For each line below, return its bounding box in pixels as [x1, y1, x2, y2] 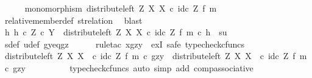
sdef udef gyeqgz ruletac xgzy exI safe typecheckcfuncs [4, 37, 245, 50]
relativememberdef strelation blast [4, 13, 143, 26]
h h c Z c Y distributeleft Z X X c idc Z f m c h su [4, 26, 227, 38]
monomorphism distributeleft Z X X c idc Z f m [24, 2, 217, 14]
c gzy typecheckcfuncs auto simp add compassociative [4, 61, 253, 74]
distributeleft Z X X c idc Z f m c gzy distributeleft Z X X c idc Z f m [4, 49, 307, 62]
